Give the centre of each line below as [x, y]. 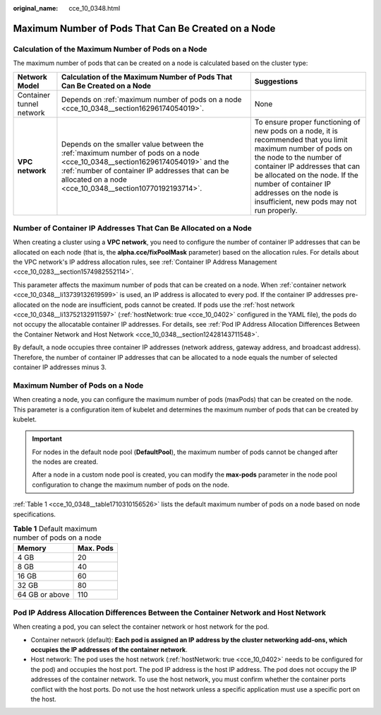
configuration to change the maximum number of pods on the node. [131, 484]
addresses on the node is [296, 192]
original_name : [36, 8]
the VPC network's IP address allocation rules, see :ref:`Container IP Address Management [145, 262]
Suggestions [276, 81]
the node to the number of [298, 157]
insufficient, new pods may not [306, 202]
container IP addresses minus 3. [60, 367]
